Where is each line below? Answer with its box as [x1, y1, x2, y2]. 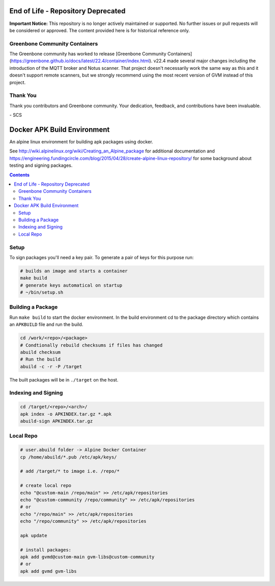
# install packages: [20, 547, 71, 553]
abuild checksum [20, 349, 61, 355]
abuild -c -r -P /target [20, 364, 82, 369]
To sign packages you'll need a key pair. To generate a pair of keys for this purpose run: [9, 254, 194, 260]
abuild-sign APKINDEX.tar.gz [20, 418, 93, 424]
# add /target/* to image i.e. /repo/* [20, 468, 120, 474]
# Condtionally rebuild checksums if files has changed [20, 342, 163, 348]
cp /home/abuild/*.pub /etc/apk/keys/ [20, 454, 117, 460]
